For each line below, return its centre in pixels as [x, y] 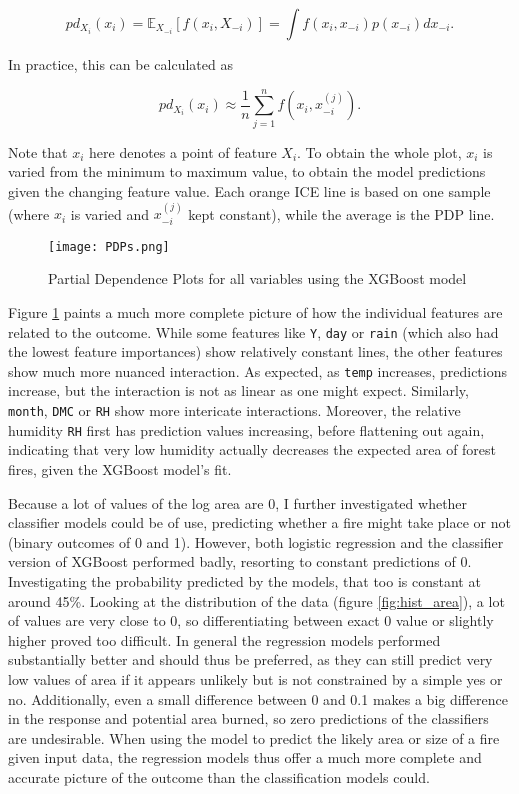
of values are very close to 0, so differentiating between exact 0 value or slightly [251, 620]
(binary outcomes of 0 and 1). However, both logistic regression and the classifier [256, 541]
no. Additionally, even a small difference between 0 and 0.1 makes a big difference [258, 698]
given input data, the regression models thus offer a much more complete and [245, 757]
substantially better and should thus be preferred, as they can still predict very [250, 659]
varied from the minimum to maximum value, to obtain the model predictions [247, 171]
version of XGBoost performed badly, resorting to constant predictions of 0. [240, 561]
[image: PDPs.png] [109, 246]
